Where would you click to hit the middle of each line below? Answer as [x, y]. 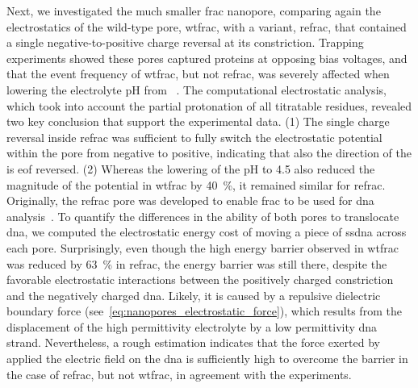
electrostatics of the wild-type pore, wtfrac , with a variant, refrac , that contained [207, 26]
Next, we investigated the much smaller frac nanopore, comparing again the [194, 10]
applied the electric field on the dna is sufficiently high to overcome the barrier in [207, 359]
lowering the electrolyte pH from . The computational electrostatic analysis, [196, 89]
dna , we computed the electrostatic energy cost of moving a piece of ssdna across [207, 232]
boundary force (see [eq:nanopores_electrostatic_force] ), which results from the [204, 311]
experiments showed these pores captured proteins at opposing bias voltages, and [207, 58]
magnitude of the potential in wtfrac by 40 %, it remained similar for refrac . [196, 184]
